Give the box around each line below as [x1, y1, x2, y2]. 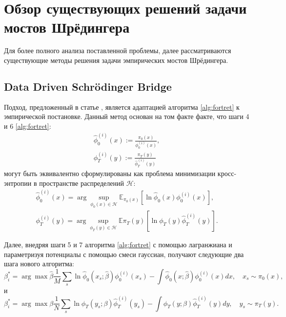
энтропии [4, 178, 32, 188]
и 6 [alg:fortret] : [4, 120, 51, 131]
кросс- [217, 168, 237, 178]
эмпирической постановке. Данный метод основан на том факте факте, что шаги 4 [4, 111, 249, 121]
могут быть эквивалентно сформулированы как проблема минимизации [4, 168, 216, 178]
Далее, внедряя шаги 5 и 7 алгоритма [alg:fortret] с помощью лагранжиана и [4, 239, 232, 250]
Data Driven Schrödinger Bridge [4, 79, 172, 94]
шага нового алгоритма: [4, 258, 74, 269]
